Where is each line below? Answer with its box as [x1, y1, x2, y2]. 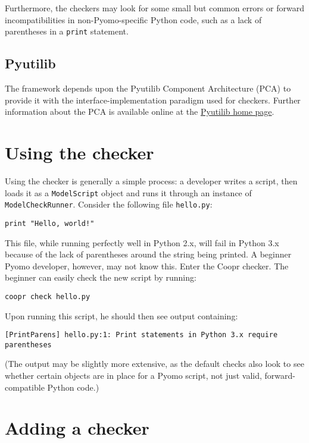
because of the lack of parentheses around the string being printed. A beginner [5, 248, 292, 260]
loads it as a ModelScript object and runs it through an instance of [5, 186, 252, 199]
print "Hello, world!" [5, 219, 95, 228]
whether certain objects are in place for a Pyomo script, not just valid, [5, 369, 262, 382]
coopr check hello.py [5, 292, 90, 301]
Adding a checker [5, 416, 149, 440]
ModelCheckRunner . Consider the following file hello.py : [5, 198, 213, 210]
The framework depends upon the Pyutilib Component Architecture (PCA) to [5, 82, 291, 95]
